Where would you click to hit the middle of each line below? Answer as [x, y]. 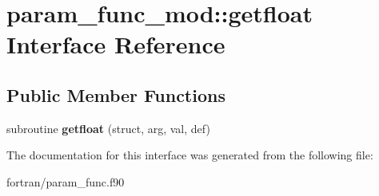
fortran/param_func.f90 [66, 181]
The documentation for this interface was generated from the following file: [190, 155]
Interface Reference [116, 44]
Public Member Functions [116, 94]
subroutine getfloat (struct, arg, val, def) [108, 128]
